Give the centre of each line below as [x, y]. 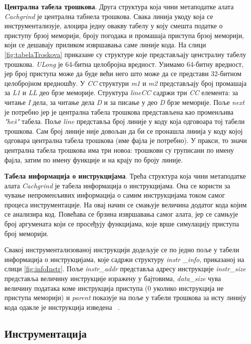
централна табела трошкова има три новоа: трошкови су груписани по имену [119, 150]
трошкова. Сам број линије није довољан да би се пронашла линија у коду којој [124, 131]
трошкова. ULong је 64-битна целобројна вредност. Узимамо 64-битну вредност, [124, 64]
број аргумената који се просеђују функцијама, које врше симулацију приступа [122, 224]
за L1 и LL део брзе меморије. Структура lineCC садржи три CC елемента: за [121, 92]
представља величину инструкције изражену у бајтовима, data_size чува [113, 278]
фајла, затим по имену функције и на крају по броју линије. [94, 159]
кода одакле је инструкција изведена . [62, 307]
